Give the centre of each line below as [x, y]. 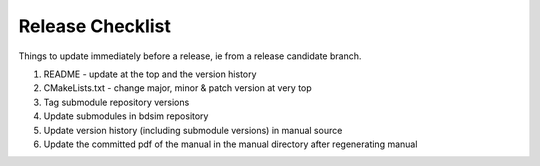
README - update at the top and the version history [150, 74]
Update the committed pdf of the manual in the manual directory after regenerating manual [230, 144]
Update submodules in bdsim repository [126, 116]
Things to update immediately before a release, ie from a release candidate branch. [190, 56]
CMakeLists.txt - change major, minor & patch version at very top [177, 88]
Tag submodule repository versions [116, 102]
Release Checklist [95, 26]
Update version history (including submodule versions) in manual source [193, 130]
